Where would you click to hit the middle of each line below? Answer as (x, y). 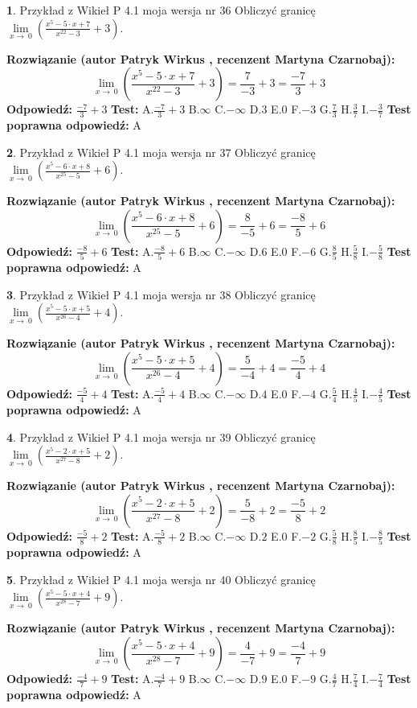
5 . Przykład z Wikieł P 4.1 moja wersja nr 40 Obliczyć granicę (161, 579)
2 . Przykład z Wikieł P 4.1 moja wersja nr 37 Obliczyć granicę (161, 152)
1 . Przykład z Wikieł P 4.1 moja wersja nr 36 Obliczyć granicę (161, 10)
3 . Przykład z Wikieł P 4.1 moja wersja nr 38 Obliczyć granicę (161, 294)
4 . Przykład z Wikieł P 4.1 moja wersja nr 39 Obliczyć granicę (161, 436)
